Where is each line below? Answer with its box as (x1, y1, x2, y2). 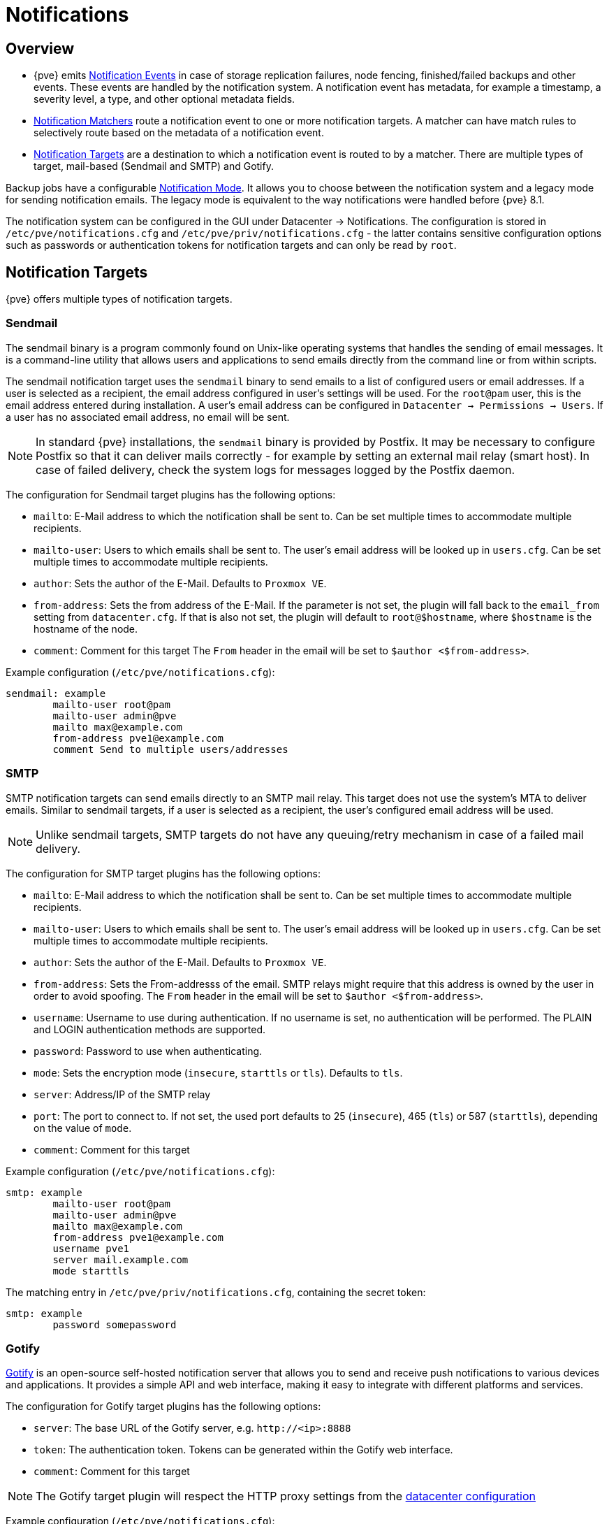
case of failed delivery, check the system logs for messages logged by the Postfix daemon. (36, 462, 515, 477)
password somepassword (52, 1318, 177, 1330)
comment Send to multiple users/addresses (52, 743, 288, 755)
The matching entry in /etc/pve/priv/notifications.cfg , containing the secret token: (6, 1286, 426, 1298)
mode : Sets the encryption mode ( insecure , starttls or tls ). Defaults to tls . (34, 1066, 403, 1079)
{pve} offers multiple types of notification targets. (6, 293, 233, 305)
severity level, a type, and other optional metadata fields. (34, 93, 295, 106)
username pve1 (52, 1242, 130, 1254)
